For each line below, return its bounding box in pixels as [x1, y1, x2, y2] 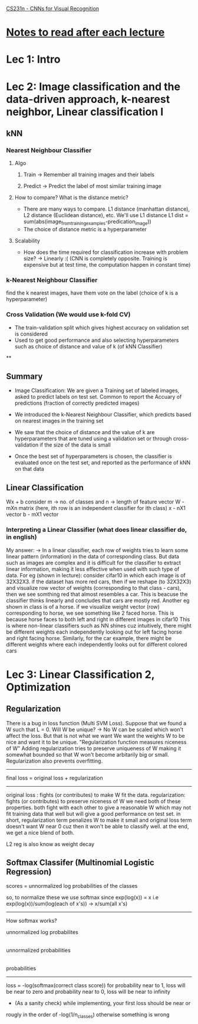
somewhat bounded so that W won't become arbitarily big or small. [6, 751, 169, 758]
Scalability [14, 237, 40, 244]
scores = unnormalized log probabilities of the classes [6, 883, 138, 890]
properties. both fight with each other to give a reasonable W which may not [6, 804, 192, 811]
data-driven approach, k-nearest [6, 92, 170, 106]
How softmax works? [6, 917, 58, 925]
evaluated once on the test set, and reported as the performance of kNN [14, 459, 191, 466]
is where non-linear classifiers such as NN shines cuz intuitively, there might [6, 622, 192, 629]
